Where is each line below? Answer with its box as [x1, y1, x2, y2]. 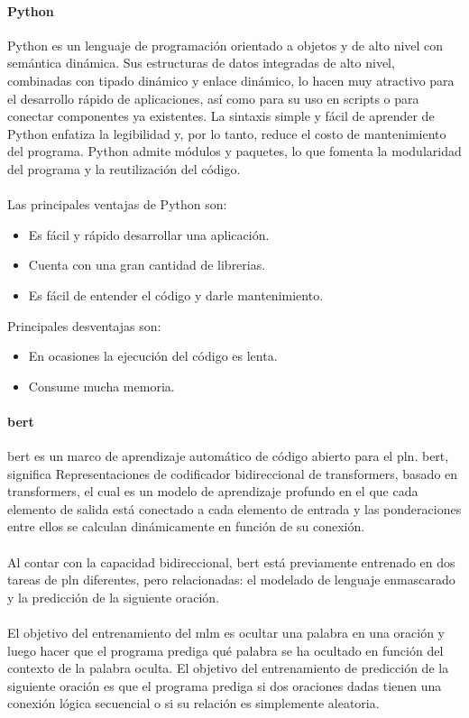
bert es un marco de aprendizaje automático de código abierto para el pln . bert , [7, 446, 449, 465]
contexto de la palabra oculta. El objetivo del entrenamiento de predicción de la [7, 658, 449, 677]
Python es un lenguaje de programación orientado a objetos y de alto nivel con [7, 35, 444, 54]
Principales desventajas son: [7, 316, 161, 335]
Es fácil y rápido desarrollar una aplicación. [28, 225, 270, 244]
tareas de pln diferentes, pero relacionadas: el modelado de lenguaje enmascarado [7, 570, 455, 589]
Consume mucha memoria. [28, 376, 175, 395]
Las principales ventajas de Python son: [7, 195, 227, 214]
